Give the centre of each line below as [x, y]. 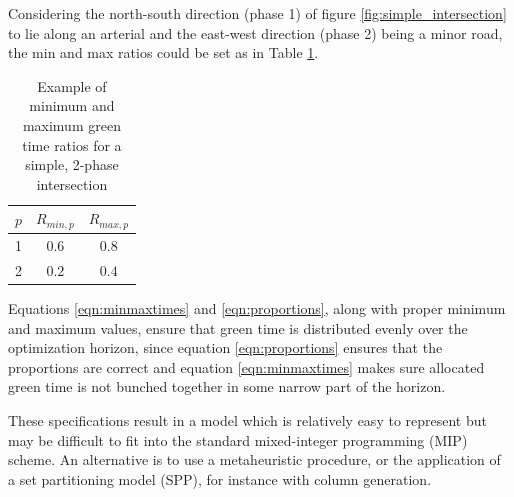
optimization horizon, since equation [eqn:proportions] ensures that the [225, 347]
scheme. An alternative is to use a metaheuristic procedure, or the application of [254, 459]
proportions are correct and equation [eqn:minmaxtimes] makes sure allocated [246, 366]
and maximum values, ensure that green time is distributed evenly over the [238, 327]
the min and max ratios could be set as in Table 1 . [163, 52]
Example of [72, 85]
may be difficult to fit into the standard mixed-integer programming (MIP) [238, 439]
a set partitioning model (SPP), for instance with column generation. [220, 478]
